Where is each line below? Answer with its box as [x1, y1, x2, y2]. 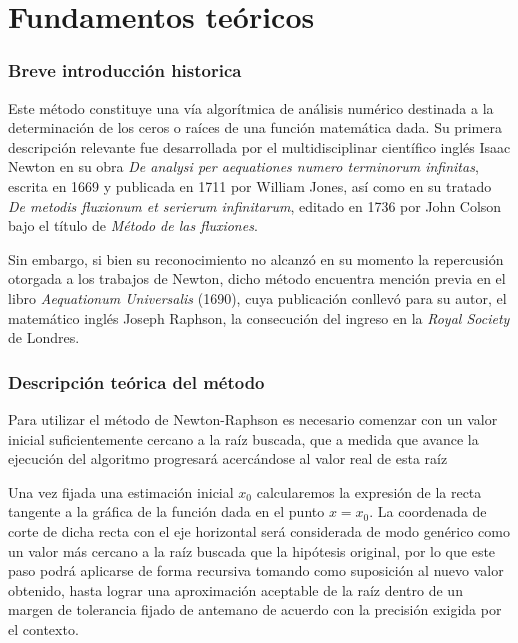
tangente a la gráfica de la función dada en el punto [8, 501, 325, 522]
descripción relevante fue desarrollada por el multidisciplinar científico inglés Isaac [8, 136, 511, 157]
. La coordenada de [369, 501, 487, 522]
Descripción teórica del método [8, 369, 265, 394]
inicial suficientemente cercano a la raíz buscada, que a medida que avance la [8, 428, 479, 449]
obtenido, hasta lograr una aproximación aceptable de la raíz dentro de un [8, 579, 463, 600]
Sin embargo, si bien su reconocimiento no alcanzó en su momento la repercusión [8, 248, 504, 269]
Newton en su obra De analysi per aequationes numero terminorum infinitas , [8, 156, 479, 177]
